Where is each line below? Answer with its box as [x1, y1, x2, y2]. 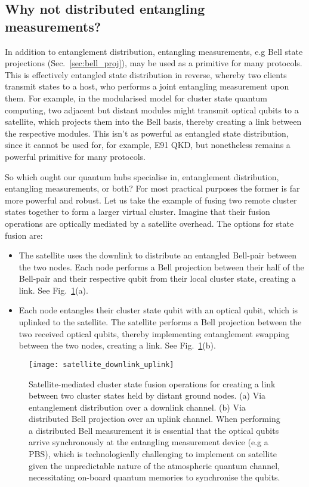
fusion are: [5, 229, 43, 241]
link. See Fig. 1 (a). [18, 283, 88, 296]
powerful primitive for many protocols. [5, 150, 146, 162]
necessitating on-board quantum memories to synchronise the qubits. [29, 471, 280, 483]
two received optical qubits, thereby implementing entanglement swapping [18, 327, 290, 340]
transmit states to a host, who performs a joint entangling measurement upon [5, 80, 289, 93]
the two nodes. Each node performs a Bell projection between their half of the [18, 260, 304, 273]
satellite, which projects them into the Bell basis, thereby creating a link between [5, 115, 302, 128]
